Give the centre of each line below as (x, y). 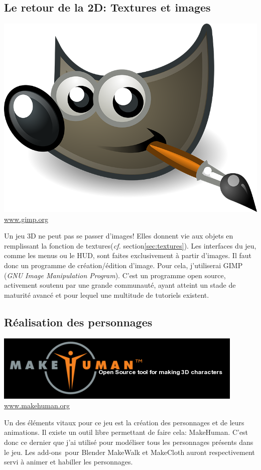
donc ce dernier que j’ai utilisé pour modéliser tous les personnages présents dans (129, 442)
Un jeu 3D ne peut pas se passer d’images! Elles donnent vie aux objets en (119, 236)
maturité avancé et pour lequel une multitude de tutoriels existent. (107, 295)
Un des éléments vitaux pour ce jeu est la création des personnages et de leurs (124, 422)
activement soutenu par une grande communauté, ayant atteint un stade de (120, 285)
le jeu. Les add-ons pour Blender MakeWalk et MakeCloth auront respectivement (129, 452)
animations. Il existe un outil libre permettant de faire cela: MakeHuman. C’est (126, 432)
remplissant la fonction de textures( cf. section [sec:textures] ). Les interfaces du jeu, (130, 245)
